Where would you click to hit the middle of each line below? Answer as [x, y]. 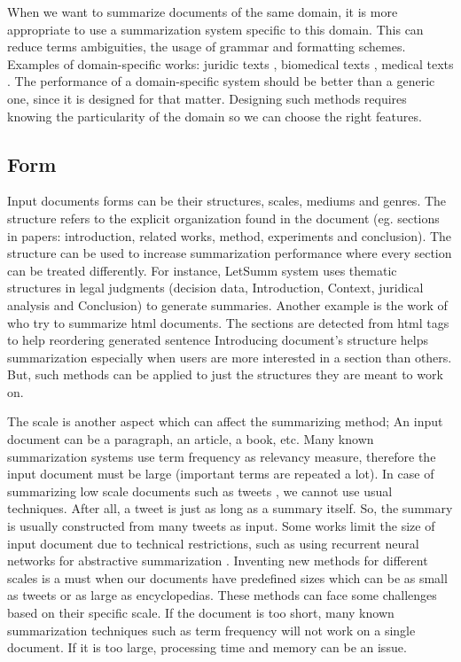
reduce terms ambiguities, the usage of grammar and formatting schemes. [207, 47]
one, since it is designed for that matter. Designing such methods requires [207, 98]
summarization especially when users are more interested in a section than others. [230, 357]
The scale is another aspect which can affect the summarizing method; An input [225, 421]
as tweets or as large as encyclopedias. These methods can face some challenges [222, 595]
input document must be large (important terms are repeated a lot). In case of [221, 474]
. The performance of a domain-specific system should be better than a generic [221, 81]
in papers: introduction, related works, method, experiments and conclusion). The [230, 235]
